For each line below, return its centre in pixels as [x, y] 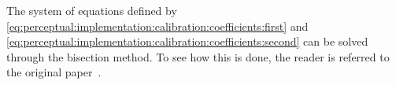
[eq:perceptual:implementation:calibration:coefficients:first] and [157, 26]
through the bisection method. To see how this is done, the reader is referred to [198, 56]
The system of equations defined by [92, 10]
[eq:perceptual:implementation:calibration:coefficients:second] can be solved [187, 41]
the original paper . [54, 72]
